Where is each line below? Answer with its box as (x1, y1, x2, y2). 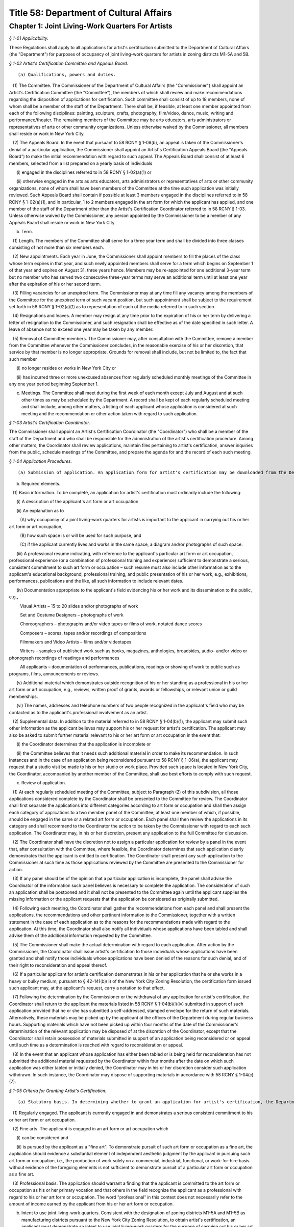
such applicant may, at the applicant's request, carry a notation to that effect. (9, 985, 165, 991)
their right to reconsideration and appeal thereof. (9, 962, 107, 968)
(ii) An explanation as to (16, 507, 64, 513)
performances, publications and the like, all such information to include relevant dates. (9, 578, 184, 584)
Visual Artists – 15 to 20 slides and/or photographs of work (20, 603, 138, 609)
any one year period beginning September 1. (9, 381, 99, 387)
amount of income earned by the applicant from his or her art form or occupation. (9, 1200, 174, 1207)
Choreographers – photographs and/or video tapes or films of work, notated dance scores (20, 621, 202, 627)
